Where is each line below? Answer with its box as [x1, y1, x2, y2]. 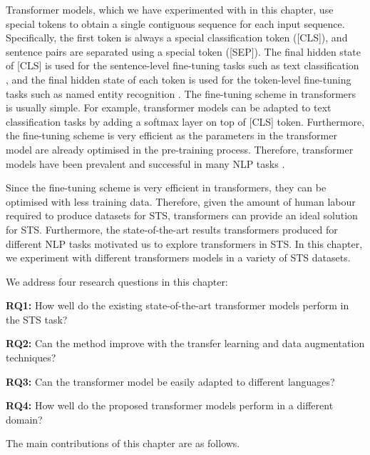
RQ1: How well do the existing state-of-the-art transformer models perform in [6, 298, 349, 313]
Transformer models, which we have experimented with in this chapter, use [6, 2, 334, 16]
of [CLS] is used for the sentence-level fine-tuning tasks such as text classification [6, 58, 359, 73]
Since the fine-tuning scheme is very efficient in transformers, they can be [6, 180, 327, 195]
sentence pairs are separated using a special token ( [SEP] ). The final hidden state [6, 44, 361, 59]
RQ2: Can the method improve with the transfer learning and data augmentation [6, 336, 365, 351]
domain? [6, 411, 43, 426]
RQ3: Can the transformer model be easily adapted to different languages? [6, 374, 335, 389]
